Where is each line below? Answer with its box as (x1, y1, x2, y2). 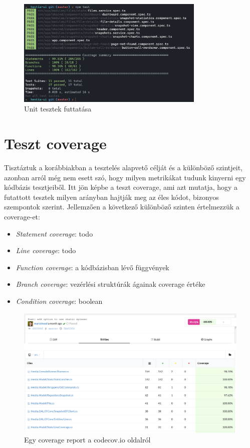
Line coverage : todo (16, 245, 76, 256)
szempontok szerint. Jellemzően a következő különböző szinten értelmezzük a (4, 201, 239, 212)
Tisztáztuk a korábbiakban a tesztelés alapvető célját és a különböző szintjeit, (4, 162, 242, 173)
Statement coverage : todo (16, 228, 93, 239)
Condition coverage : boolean (16, 296, 103, 306)
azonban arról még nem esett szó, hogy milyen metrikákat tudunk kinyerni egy (4, 172, 246, 182)
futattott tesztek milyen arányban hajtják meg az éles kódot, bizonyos (4, 191, 219, 202)
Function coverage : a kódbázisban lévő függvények (16, 262, 169, 272)
